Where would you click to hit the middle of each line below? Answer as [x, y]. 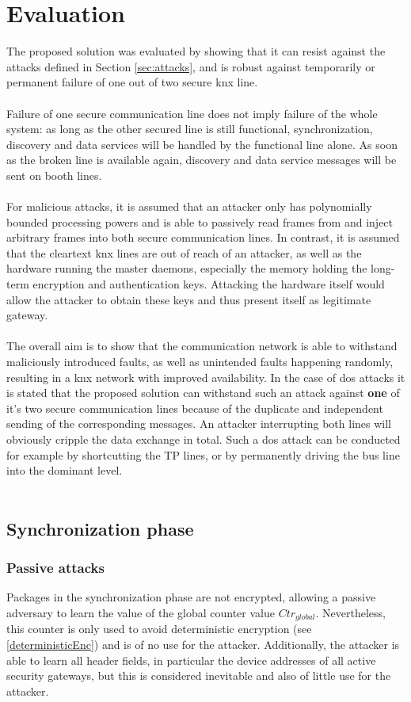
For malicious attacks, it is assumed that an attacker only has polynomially [189, 206]
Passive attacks [55, 568]
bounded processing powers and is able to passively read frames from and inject [200, 221]
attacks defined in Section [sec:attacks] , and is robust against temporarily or [191, 66]
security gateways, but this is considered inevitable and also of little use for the [199, 675]
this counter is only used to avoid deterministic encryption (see [159, 629]
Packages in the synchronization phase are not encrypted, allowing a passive [191, 597]
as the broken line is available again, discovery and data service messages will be [202, 160]
